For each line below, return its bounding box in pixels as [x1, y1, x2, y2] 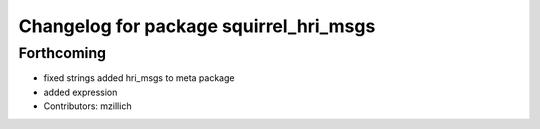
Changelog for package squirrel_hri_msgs [18, 15, 376, 37]
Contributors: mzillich [43, 100, 132, 112]
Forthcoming [18, 44, 107, 62]
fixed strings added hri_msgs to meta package [43, 72, 235, 84]
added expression [43, 86, 118, 98]
